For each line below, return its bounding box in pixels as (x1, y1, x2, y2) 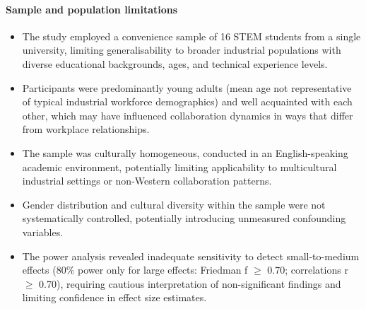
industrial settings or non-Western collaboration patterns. (22, 173, 272, 188)
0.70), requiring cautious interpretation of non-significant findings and (39, 276, 341, 291)
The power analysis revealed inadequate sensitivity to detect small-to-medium (22, 248, 360, 263)
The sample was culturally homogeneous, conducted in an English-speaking (22, 145, 348, 160)
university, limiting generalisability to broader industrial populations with (22, 42, 341, 57)
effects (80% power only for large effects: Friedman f (22, 262, 248, 277)
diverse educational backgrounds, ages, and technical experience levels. (22, 56, 328, 71)
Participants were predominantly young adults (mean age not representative (22, 80, 352, 95)
